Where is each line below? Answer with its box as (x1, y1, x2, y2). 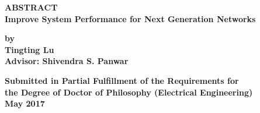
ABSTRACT (5, 1, 58, 13)
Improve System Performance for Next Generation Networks (5, 12, 256, 24)
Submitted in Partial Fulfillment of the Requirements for (5, 74, 239, 86)
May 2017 (5, 97, 45, 110)
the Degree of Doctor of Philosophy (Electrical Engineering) (5, 86, 253, 98)
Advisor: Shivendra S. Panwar (5, 55, 129, 67)
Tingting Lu (5, 43, 54, 55)
